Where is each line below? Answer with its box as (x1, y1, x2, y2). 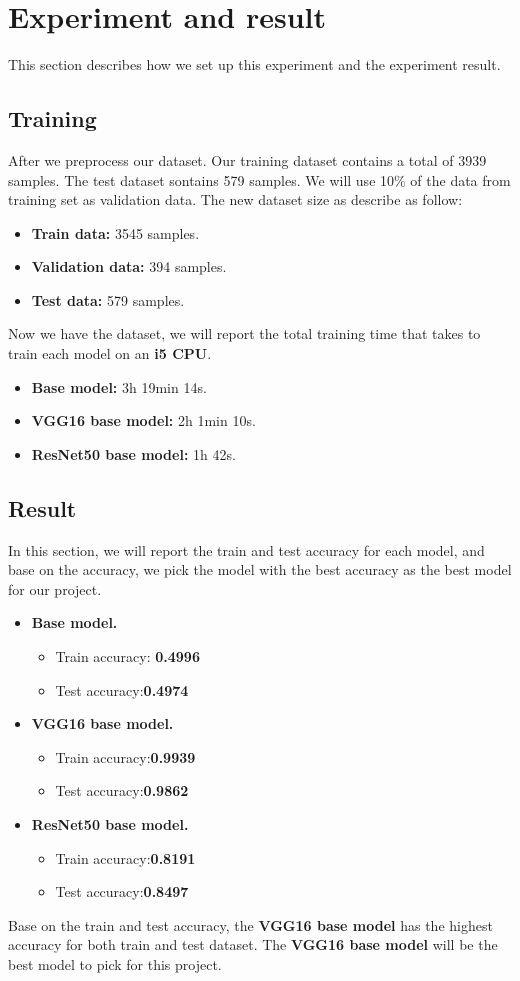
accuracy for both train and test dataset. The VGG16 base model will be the (8, 934, 498, 955)
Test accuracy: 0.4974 (55, 679, 189, 700)
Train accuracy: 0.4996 (55, 646, 200, 667)
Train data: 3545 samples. (31, 222, 200, 243)
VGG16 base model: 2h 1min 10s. (31, 410, 256, 431)
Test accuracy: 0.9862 (55, 780, 189, 801)
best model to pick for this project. (8, 953, 222, 974)
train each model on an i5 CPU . (8, 343, 212, 364)
